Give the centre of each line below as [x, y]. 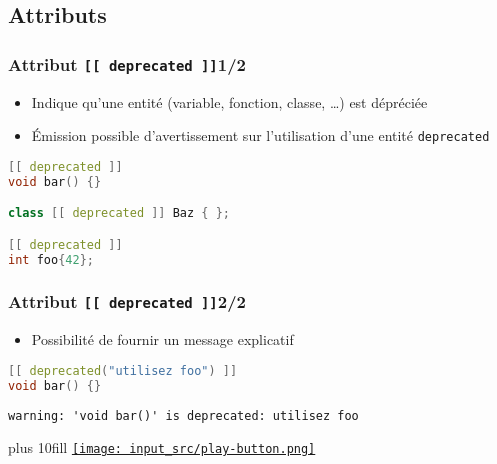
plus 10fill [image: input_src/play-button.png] [162, 447]
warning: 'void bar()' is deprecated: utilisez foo [183, 415]
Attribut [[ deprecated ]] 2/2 [127, 301]
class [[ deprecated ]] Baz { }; [119, 213]
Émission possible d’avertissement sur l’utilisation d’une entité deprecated [260, 135]
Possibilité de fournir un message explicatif [162, 339]
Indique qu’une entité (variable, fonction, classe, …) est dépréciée [229, 101]
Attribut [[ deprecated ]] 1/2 [127, 63]
